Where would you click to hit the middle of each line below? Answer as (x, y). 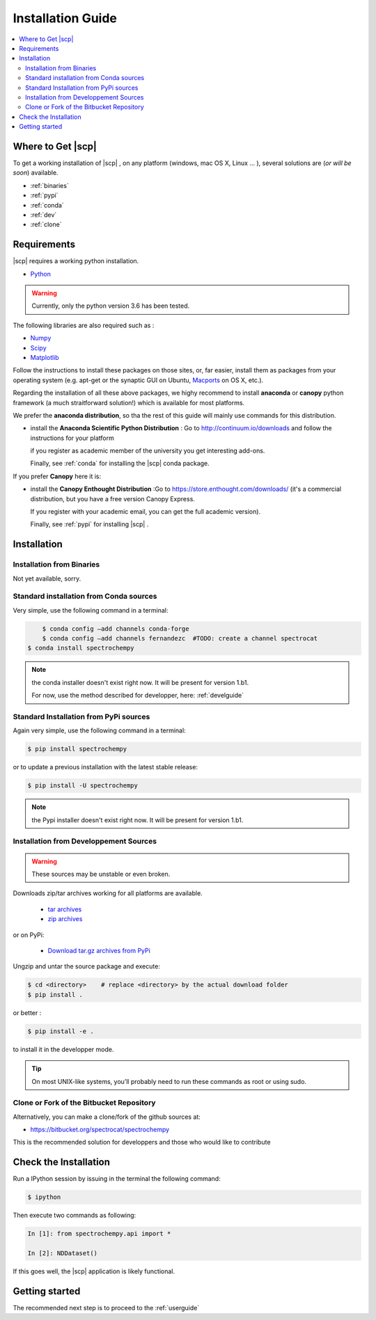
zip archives (65, 919)
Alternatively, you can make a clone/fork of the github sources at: (107, 1117)
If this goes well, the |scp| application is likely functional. (94, 1271)
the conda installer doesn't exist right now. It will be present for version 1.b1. (140, 682)
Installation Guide (65, 18)
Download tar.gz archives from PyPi (99, 951)
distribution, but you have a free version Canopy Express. (112, 498)
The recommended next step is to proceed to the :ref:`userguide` (106, 1307)
